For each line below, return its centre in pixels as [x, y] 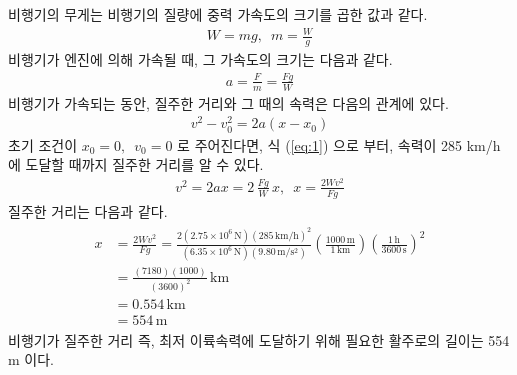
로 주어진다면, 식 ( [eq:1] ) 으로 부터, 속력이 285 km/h [339, 144]
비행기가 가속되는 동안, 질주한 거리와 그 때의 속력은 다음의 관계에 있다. [228, 102]
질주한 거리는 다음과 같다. [88, 210]
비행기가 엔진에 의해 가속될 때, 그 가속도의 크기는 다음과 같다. [200, 58]
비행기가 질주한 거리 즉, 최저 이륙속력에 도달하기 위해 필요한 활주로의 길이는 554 [259, 339]
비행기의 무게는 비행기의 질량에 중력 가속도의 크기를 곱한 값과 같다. [218, 14]
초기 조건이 [43, 144]
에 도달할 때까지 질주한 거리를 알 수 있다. [136, 164]
